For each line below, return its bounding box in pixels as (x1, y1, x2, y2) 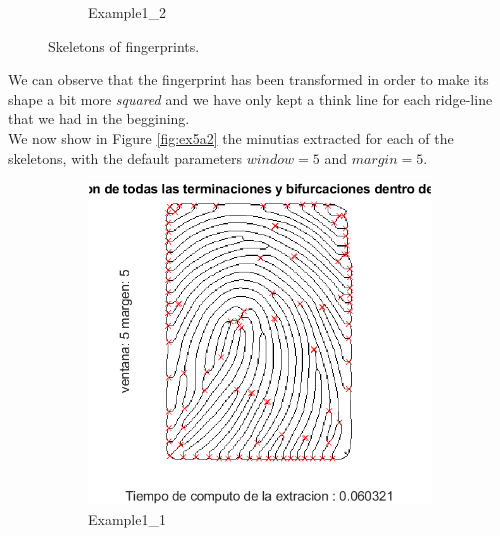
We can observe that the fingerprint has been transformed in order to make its (8, 69, 489, 90)
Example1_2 (88, 2, 166, 22)
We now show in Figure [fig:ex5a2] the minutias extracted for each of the (8, 127, 454, 148)
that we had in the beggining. (8, 108, 190, 129)
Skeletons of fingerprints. (48, 35, 200, 56)
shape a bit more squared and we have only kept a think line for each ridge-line (8, 88, 493, 109)
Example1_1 (88, 508, 166, 529)
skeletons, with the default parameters (8, 147, 243, 168)
